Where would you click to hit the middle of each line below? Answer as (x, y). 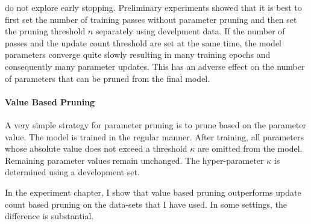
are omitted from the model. (250, 148)
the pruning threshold (45, 31)
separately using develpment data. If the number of (190, 31)
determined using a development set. (72, 172)
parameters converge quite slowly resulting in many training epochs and (138, 54)
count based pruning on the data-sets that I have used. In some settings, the (146, 204)
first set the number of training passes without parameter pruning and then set (151, 19)
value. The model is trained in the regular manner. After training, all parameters (154, 136)
